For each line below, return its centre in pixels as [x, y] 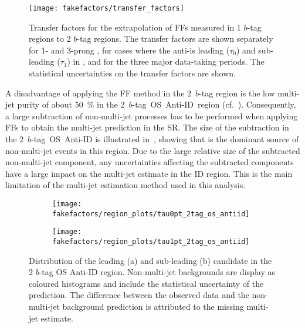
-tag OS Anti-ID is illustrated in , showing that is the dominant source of [165, 139]
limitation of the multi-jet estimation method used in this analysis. [126, 185]
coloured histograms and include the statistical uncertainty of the [146, 283]
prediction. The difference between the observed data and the [139, 295]
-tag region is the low [237, 93]
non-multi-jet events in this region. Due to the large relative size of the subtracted [153, 150]
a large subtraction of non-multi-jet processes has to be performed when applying [152, 116]
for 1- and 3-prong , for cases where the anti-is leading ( [129, 50]
